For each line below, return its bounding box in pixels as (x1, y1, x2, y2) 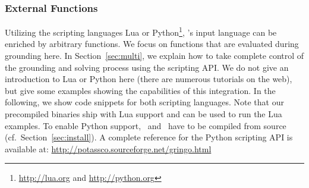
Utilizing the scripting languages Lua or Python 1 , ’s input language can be (5, 24, 277, 38)
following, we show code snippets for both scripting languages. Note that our (5, 96, 284, 108)
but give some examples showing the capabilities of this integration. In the (5, 84, 276, 96)
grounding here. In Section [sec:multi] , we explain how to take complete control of (5, 49, 304, 62)
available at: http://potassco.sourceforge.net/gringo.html (5, 142, 212, 155)
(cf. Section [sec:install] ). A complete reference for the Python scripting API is (5, 131, 293, 143)
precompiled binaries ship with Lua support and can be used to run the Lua (5, 108, 282, 120)
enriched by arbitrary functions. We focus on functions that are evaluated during (5, 37, 299, 50)
